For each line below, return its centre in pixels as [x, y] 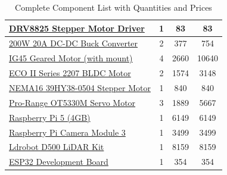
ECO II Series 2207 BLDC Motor [70, 73]
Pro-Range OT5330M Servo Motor [72, 102]
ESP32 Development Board [59, 162]
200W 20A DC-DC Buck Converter [74, 43]
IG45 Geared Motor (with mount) [71, 58]
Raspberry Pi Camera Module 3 [67, 132]
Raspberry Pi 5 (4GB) [50, 117]
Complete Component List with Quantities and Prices [113, 7]
